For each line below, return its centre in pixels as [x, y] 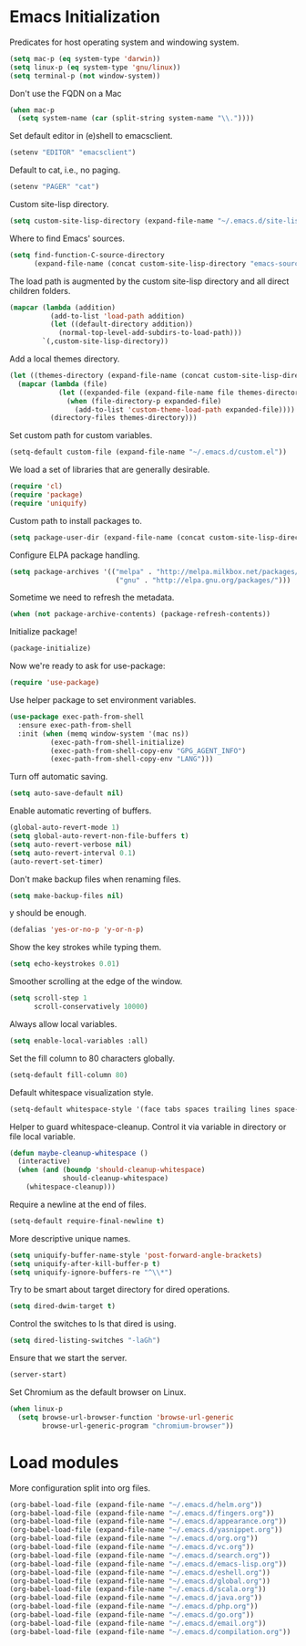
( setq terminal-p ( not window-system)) [85, 76]
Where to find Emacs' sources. [67, 238]
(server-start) [38, 1375]
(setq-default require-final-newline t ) [87, 1221]
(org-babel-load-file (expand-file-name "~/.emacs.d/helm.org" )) [136, 1504]
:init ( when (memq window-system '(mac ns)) [103, 734]
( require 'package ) [46, 495]
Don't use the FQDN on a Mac [66, 93]
